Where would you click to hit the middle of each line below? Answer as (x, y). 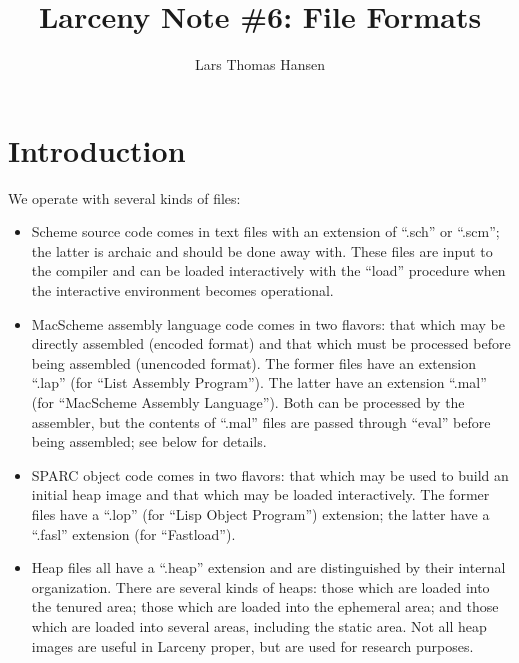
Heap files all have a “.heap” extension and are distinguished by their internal (268, 567)
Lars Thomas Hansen (260, 64)
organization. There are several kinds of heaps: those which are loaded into (260, 586)
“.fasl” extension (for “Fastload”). (133, 533)
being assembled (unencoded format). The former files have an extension (253, 362)
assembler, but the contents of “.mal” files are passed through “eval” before (261, 421)
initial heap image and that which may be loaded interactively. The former (260, 494)
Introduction (97, 149)
